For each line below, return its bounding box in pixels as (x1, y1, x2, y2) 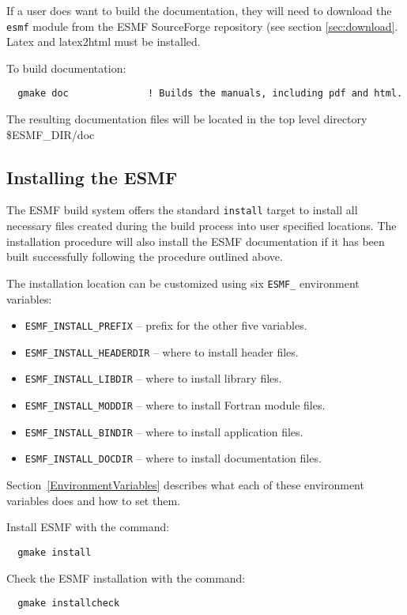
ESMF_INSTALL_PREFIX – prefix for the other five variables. (24, 317, 307, 334)
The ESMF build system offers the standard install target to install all (6, 202, 358, 218)
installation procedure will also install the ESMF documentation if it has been (6, 232, 385, 249)
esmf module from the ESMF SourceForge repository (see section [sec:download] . (6, 17, 398, 34)
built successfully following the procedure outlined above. (6, 248, 283, 265)
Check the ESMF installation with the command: (6, 569, 246, 586)
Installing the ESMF (6, 164, 178, 189)
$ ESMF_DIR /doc (6, 126, 95, 142)
